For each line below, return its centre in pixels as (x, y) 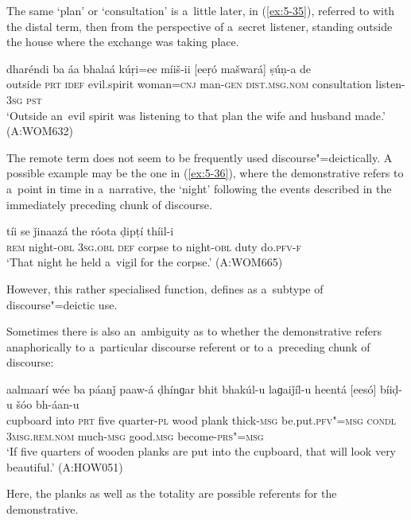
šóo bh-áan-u (48, 404)
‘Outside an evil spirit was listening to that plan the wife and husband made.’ (196, 115)
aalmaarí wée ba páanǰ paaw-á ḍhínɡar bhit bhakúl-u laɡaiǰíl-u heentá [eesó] (192, 388)
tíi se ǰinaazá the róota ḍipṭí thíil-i (90, 231)
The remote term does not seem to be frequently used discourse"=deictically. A (200, 157)
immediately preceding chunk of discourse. (109, 204)
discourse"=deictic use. (62, 304)
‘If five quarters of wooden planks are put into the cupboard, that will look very (202, 451)
